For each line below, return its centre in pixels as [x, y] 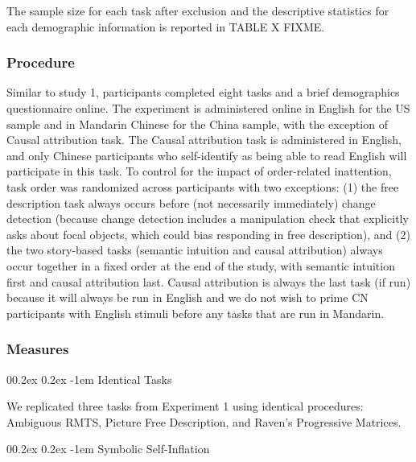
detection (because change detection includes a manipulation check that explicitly [208, 219]
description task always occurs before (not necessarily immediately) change [191, 202]
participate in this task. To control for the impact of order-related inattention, [199, 171]
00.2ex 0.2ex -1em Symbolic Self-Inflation [108, 449]
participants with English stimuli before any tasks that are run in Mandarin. [196, 313]
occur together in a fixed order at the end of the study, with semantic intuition [201, 265]
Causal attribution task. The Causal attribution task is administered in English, [204, 140]
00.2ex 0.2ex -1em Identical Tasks [89, 379]
